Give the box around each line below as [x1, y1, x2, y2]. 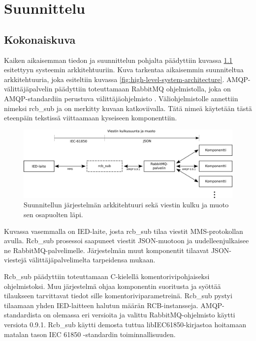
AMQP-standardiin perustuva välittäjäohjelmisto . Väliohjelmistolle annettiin [4, 93, 238, 103]
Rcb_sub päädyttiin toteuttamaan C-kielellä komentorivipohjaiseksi [4, 271, 210, 282]
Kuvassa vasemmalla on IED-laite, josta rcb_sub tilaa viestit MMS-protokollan [4, 226, 243, 236]
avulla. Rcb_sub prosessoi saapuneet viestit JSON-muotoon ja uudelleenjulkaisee [4, 235, 249, 246]
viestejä [4, 255, 27, 265]
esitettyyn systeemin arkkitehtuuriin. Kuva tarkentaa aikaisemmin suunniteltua [4, 64, 244, 75]
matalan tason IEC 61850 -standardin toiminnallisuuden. [4, 329, 176, 339]
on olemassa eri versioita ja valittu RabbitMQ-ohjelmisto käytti [43, 310, 235, 320]
